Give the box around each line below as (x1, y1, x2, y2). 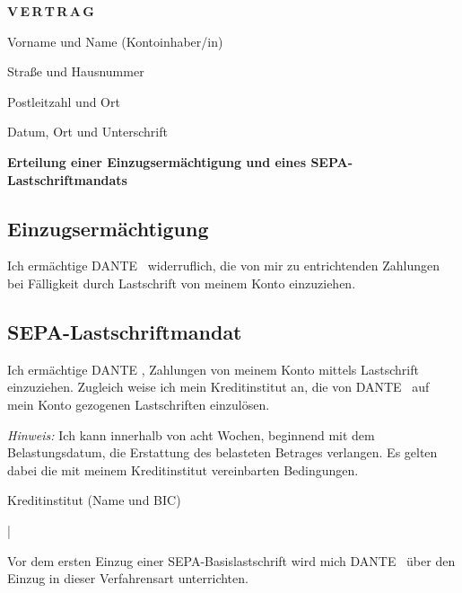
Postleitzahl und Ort (7, 92, 120, 111)
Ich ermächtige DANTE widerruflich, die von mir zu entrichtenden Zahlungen (7, 256, 440, 275)
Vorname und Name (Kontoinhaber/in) (7, 31, 223, 50)
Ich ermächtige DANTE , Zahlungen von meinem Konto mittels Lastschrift (7, 359, 419, 378)
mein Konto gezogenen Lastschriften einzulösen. (7, 394, 270, 413)
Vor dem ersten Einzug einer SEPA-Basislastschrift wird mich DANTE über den (7, 551, 456, 570)
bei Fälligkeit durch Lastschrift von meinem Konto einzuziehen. (7, 273, 356, 292)
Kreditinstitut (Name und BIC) (7, 491, 181, 509)
